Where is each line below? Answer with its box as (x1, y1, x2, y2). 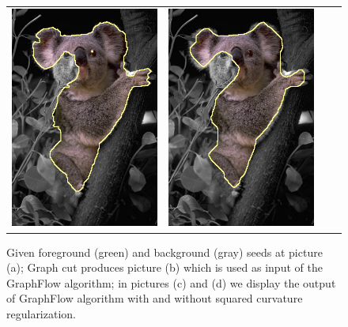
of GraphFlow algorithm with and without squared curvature (6, 290, 303, 306)
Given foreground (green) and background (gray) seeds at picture (6, 243, 323, 260)
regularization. (6, 305, 76, 321)
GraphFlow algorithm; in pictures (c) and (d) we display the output (6, 274, 336, 291)
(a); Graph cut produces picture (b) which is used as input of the (6, 259, 323, 276)
